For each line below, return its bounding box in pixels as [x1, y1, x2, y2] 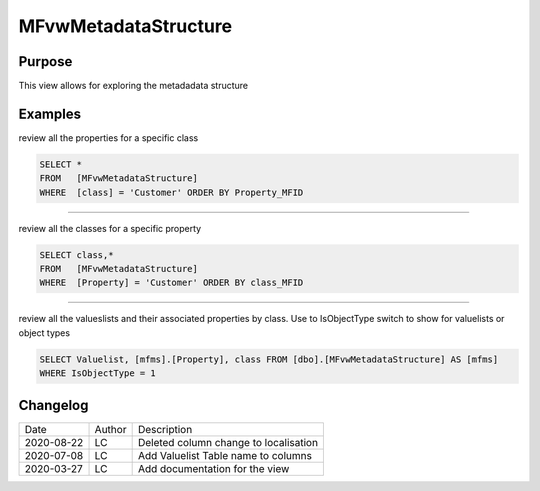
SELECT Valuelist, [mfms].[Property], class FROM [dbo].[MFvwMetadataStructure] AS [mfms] [39, 353, 499, 365]
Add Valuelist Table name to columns [137, 448, 312, 462]
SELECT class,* [39, 249, 114, 260]
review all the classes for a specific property [18, 222, 202, 234]
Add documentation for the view [137, 461, 290, 475]
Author [94, 422, 127, 436]
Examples [18, 105, 82, 122]
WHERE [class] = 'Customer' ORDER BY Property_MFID [39, 186, 304, 198]
